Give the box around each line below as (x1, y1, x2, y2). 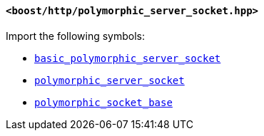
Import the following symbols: (6, 29, 145, 42)
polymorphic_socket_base (34, 96, 173, 108)
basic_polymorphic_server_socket (34, 52, 221, 64)
